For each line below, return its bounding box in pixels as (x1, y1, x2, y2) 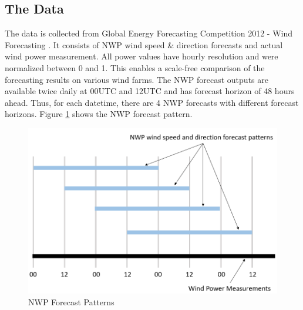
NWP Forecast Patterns (28, 295, 115, 308)
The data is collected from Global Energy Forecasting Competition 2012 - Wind (5, 27, 292, 39)
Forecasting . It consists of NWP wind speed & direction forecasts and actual (5, 38, 283, 51)
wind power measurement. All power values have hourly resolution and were (5, 50, 278, 62)
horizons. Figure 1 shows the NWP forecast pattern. (5, 108, 193, 120)
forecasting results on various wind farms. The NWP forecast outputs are (5, 73, 268, 85)
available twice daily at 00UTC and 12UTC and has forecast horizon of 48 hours (5, 85, 295, 97)
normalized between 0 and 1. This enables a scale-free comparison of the (5, 61, 265, 74)
